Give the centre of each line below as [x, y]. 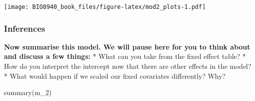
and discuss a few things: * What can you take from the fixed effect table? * [125, 56]
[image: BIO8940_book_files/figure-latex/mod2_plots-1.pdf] [105, 7]
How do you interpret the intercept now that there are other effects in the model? [128, 66]
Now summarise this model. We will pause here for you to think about [127, 46]
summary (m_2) [28, 92]
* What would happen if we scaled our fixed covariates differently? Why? [115, 76]
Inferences [25, 28]
